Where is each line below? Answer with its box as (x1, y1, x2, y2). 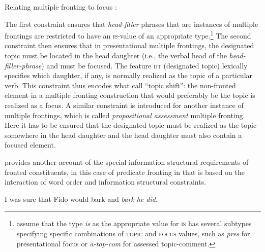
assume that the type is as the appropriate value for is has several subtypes (16, 218, 252, 229)
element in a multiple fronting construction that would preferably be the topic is (5, 90, 255, 100)
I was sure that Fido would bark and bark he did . (5, 193, 158, 204)
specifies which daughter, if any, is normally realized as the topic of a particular (5, 70, 253, 81)
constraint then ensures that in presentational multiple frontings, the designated (5, 40, 254, 51)
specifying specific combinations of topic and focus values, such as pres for (16, 228, 250, 238)
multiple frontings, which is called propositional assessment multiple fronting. (5, 110, 245, 120)
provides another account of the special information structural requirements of (5, 156, 249, 167)
